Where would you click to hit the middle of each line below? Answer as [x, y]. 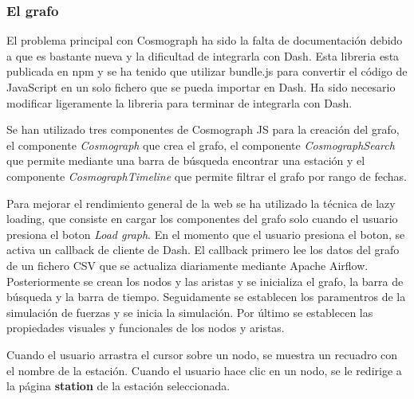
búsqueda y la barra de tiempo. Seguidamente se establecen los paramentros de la [206, 297]
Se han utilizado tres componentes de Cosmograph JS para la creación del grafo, [203, 129]
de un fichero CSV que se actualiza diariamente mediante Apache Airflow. [187, 265]
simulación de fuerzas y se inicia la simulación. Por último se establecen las [190, 312]
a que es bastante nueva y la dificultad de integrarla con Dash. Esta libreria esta [203, 55]
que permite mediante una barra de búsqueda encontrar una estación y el [186, 160]
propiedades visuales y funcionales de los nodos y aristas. [146, 328]
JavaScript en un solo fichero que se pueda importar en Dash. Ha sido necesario [201, 87]
